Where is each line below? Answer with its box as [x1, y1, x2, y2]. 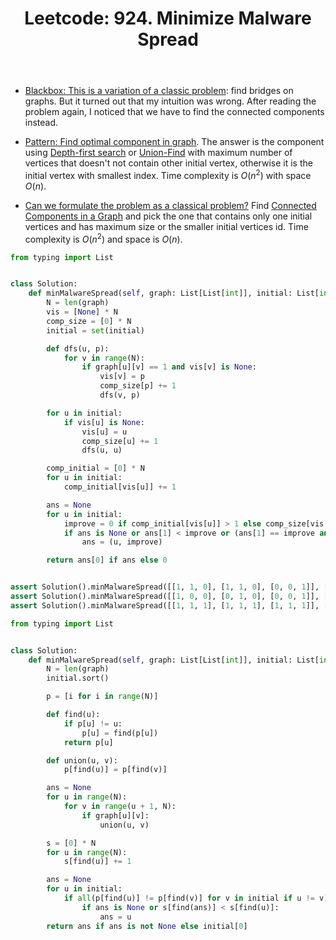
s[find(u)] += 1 [63, 857, 132, 867]
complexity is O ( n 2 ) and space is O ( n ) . [24, 231, 183, 245]
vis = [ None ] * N [46, 307, 118, 317]
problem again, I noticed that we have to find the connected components [24, 106, 325, 118]
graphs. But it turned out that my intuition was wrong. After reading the [24, 95, 317, 107]
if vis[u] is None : [63, 417, 145, 427]
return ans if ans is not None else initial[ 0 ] [46, 921, 248, 931]
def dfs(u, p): [46, 343, 110, 354]
